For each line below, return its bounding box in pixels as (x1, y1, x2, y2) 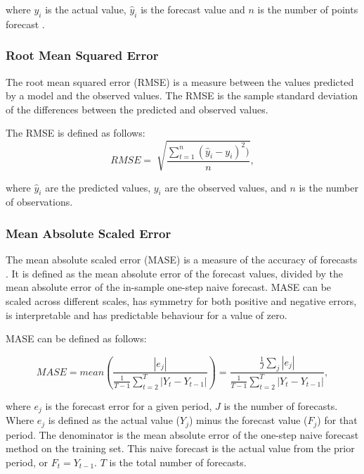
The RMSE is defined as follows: (6, 125, 145, 140)
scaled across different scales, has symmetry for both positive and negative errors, (6, 293, 357, 308)
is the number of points (257, 2, 358, 16)
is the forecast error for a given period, (45, 398, 212, 413)
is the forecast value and (141, 2, 245, 16)
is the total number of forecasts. (109, 454, 247, 469)
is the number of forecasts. (223, 398, 338, 413)
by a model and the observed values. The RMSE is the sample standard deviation (6, 88, 358, 103)
